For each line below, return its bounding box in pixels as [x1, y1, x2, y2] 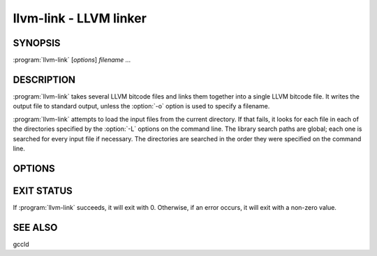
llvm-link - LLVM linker [13, 10, 147, 26]
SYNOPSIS [13, 37, 61, 49]
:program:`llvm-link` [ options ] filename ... [13, 56, 131, 64]
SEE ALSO [13, 221, 58, 234]
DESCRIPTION [13, 73, 76, 85]
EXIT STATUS [13, 185, 73, 197]
